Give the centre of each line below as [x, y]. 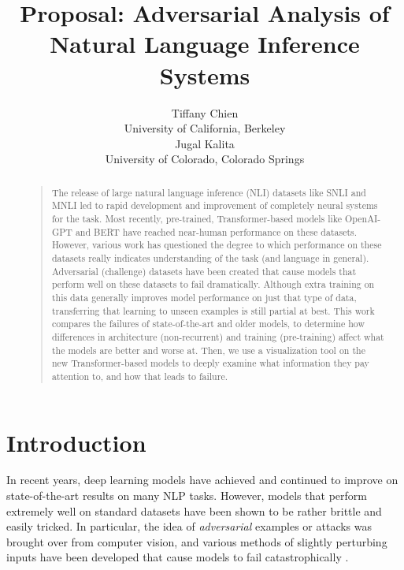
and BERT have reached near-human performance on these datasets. [216, 231]
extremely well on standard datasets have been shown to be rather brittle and [194, 510]
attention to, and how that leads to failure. [139, 376]
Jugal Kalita [205, 143]
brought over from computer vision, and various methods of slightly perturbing [197, 541]
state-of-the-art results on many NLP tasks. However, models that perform [187, 495]
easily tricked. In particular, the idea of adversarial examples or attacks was [189, 526]
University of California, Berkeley [205, 128]
